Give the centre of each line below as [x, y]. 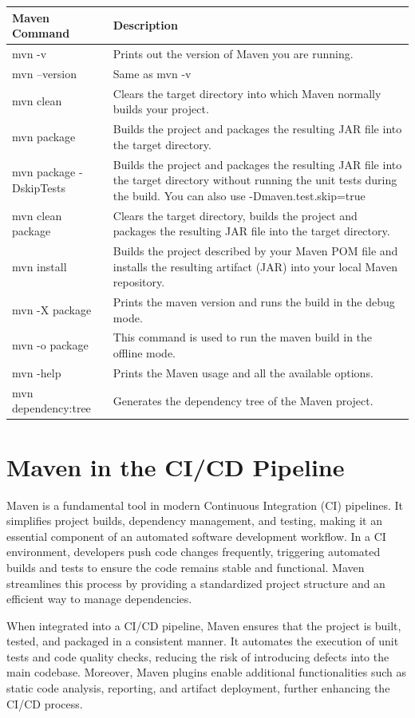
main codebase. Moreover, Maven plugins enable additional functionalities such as [206, 672]
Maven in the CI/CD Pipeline [176, 466]
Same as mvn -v [152, 73]
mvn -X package [52, 309]
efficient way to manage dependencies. [99, 599]
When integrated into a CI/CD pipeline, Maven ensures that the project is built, [204, 625]
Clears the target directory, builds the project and [235, 215]
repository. [139, 282]
